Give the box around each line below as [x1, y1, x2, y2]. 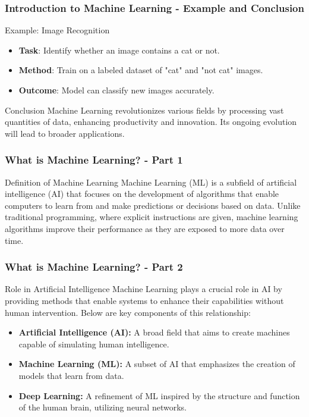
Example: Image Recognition [5, 24, 110, 36]
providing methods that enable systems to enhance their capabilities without [5, 294, 284, 306]
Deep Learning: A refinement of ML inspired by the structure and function [18, 389, 300, 402]
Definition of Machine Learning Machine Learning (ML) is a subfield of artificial [5, 175, 297, 188]
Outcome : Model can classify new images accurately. [18, 84, 215, 96]
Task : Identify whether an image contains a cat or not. [18, 43, 220, 56]
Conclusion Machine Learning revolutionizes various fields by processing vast [5, 104, 284, 116]
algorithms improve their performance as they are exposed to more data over [5, 222, 285, 234]
